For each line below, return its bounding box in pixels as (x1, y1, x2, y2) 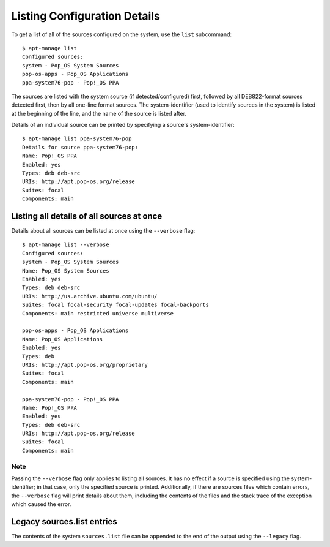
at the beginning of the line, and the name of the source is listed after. (11, 110, 186, 117)
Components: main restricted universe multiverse (22, 310, 174, 317)
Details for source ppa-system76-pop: (22, 144, 139, 151)
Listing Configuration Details (11, 9, 160, 23)
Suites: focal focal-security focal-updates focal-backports (22, 301, 209, 309)
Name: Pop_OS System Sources (22, 267, 109, 274)
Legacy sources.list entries (11, 516, 117, 527)
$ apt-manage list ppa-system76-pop (22, 135, 132, 142)
